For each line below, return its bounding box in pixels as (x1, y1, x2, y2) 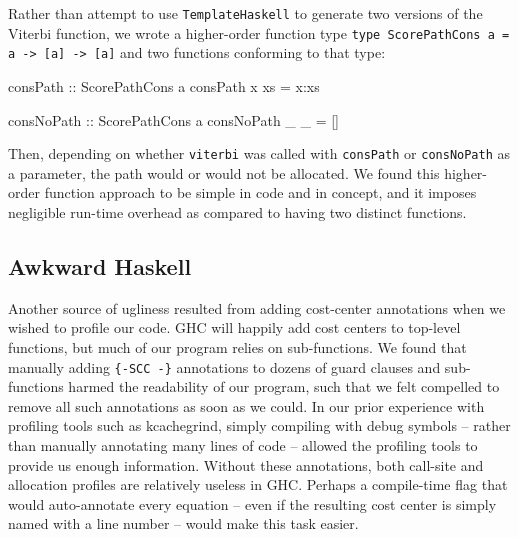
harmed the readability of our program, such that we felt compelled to (68, 376, 500, 397)
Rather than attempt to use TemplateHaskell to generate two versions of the (8, 3, 483, 23)
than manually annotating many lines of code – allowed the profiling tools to (8, 435, 478, 456)
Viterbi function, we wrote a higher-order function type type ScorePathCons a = (8, 22, 510, 43)
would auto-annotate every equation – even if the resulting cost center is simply (8, 493, 497, 514)
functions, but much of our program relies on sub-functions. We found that (8, 336, 467, 357)
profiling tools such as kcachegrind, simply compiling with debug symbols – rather (8, 415, 511, 436)
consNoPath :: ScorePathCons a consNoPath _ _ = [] (8, 109, 340, 130)
